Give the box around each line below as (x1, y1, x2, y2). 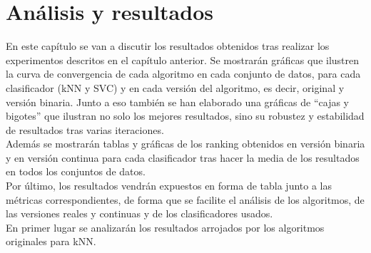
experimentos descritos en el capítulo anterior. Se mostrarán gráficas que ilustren (6, 52, 360, 67)
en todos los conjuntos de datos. (6, 164, 146, 179)
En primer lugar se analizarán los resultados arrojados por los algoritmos (6, 220, 325, 234)
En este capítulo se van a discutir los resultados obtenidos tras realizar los (6, 38, 330, 53)
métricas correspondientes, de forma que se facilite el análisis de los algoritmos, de (6, 192, 365, 207)
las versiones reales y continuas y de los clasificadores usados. (6, 206, 273, 221)
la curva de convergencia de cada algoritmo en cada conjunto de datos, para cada (6, 66, 361, 81)
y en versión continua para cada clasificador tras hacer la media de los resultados (6, 150, 360, 165)
